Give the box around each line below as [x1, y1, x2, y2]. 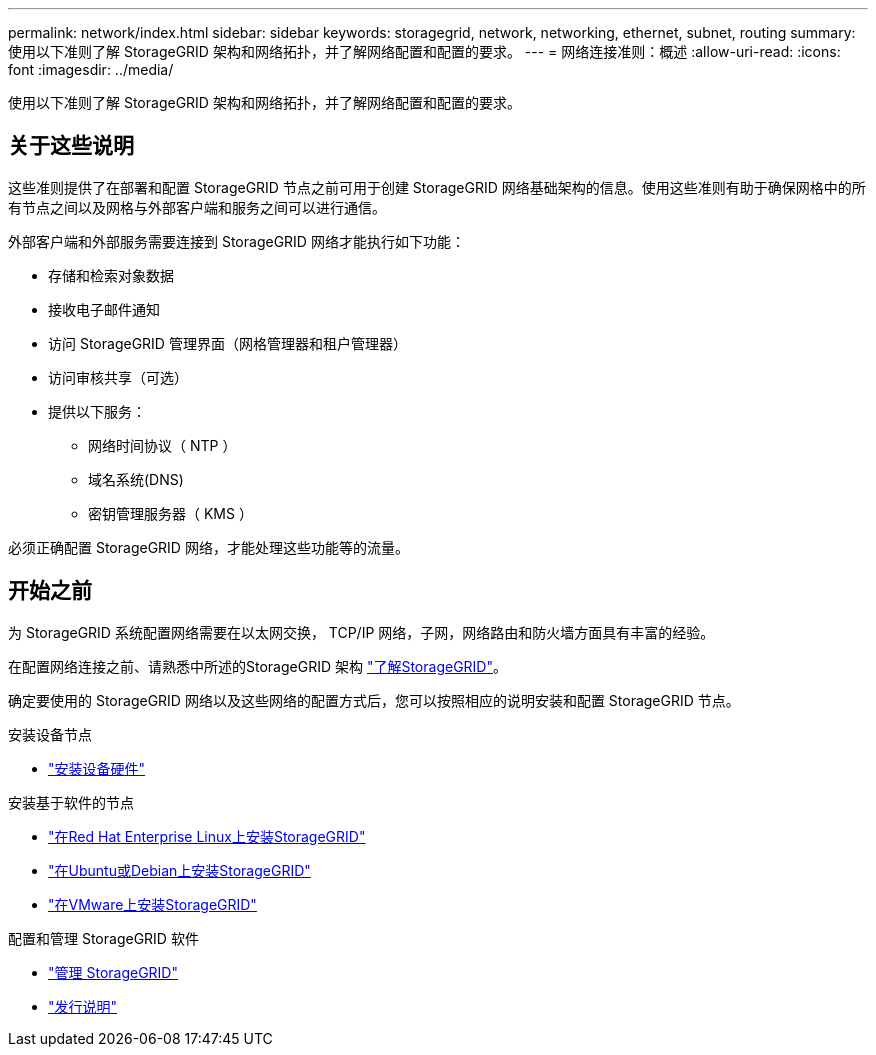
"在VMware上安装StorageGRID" [48, 895, 257, 913]
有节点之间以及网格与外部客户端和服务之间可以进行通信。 [8, 198, 386, 216]
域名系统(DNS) [88, 470, 184, 488]
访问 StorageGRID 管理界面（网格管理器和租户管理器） [48, 334, 407, 352]
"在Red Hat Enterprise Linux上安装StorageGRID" [48, 827, 366, 845]
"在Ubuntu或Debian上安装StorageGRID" [48, 861, 311, 879]
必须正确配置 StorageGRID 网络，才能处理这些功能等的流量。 [8, 538, 409, 556]
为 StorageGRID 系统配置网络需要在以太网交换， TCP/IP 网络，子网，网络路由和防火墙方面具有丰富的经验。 [8, 623, 715, 641]
